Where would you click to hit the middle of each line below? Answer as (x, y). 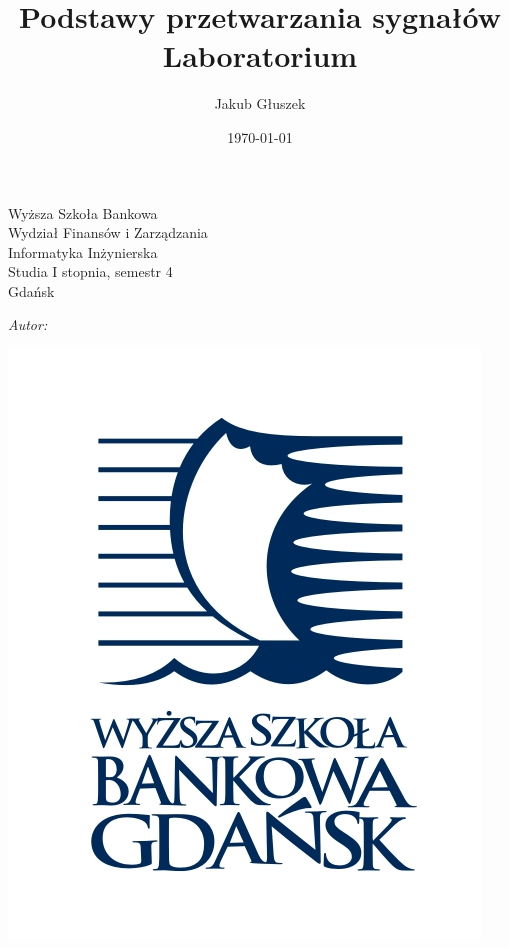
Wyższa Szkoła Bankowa (83, 212)
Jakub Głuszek (260, 103)
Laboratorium (260, 55)
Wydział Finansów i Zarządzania (108, 232)
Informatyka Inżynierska (83, 251)
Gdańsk (31, 290)
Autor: (28, 324)
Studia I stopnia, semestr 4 (90, 271)
